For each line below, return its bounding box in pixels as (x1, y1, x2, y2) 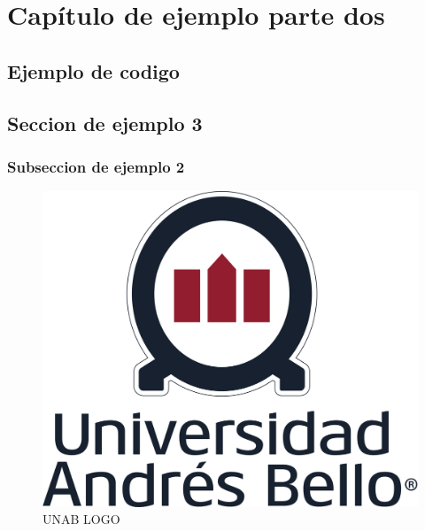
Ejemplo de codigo (7, 57, 180, 84)
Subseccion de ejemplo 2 (7, 155, 185, 177)
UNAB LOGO (42, 510, 120, 528)
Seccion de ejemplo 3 (7, 109, 203, 136)
